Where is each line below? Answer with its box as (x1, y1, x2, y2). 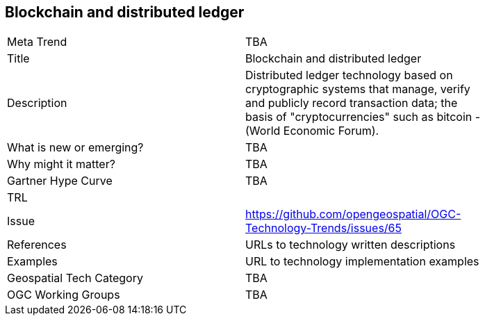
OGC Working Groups (7, 288, 120, 302)
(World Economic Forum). (245, 124, 379, 138)
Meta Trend (7, 35, 67, 49)
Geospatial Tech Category (7, 271, 143, 286)
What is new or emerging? (7, 140, 144, 155)
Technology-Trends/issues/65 (245, 221, 402, 236)
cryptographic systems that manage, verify (245, 82, 470, 97)
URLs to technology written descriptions (245, 238, 456, 252)
